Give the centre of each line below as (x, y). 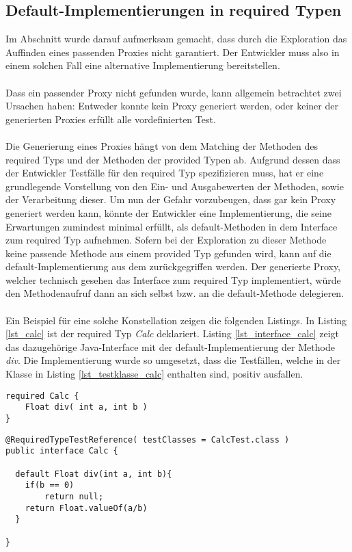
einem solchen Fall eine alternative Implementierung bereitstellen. (143, 65)
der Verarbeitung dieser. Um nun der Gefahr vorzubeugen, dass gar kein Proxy (171, 199)
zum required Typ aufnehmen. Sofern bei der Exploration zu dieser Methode (166, 240)
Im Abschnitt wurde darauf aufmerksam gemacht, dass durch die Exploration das (176, 39)
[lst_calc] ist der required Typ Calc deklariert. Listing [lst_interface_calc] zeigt (173, 333)
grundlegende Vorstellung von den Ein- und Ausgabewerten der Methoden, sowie (175, 186)
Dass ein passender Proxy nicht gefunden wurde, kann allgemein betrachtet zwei (174, 92)
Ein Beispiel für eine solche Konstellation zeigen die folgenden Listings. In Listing (176, 320)
